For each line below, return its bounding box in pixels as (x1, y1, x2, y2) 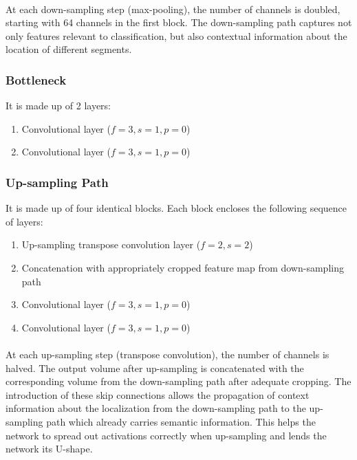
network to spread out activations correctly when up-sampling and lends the (6, 428, 327, 442)
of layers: (6, 214, 43, 228)
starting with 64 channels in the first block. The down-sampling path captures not (6, 15, 352, 30)
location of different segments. (6, 42, 132, 56)
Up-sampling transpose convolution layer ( (21, 237, 201, 252)
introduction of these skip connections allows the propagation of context (6, 387, 310, 402)
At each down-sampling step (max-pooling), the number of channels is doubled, (6, 1, 340, 16)
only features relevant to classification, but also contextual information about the (6, 28, 347, 43)
